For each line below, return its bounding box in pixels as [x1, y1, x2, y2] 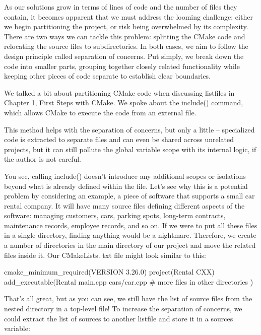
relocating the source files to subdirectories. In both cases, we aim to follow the [4, 41, 248, 51]
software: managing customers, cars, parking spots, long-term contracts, [4, 210, 226, 221]
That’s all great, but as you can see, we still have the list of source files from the [4, 293, 252, 304]
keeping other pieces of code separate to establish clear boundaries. [4, 71, 211, 81]
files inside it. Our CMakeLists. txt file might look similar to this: [4, 249, 206, 260]
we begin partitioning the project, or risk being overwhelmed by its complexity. [4, 21, 248, 32]
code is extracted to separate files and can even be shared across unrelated [4, 134, 234, 145]
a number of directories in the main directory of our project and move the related [4, 240, 256, 250]
